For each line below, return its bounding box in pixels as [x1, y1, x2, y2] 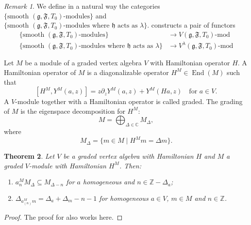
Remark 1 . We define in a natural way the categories [4, 1, 160, 11]
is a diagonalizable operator [87, 67, 169, 77]
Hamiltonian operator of [4, 67, 76, 77]
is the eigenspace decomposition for [20, 105, 125, 116]
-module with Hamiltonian [29, 160, 106, 170]
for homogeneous [99, 193, 149, 203]
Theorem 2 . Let [4, 151, 55, 161]
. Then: [119, 160, 141, 170]
